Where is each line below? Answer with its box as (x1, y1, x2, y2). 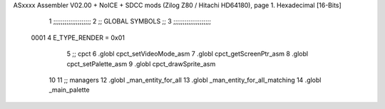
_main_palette (48, 85, 90, 94)
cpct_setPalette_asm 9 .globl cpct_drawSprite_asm (66, 59, 216, 68)
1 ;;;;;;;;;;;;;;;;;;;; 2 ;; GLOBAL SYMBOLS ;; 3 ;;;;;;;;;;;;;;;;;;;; (48, 17, 212, 26)
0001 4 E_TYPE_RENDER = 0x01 (31, 33, 125, 42)
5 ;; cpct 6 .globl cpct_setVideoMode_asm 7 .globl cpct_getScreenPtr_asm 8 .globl (66, 50, 309, 58)
